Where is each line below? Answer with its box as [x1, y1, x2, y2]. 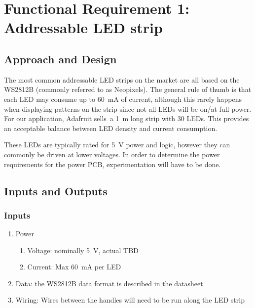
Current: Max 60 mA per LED [27, 262, 121, 272]
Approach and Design [4, 51, 117, 66]
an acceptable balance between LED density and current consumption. [4, 123, 218, 133]
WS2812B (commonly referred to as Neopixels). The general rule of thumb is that [4, 84, 252, 94]
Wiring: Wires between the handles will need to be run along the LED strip [15, 295, 245, 305]
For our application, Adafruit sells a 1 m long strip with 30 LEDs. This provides [4, 113, 249, 124]
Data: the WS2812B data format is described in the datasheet [15, 278, 203, 288]
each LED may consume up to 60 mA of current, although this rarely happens [4, 93, 242, 104]
